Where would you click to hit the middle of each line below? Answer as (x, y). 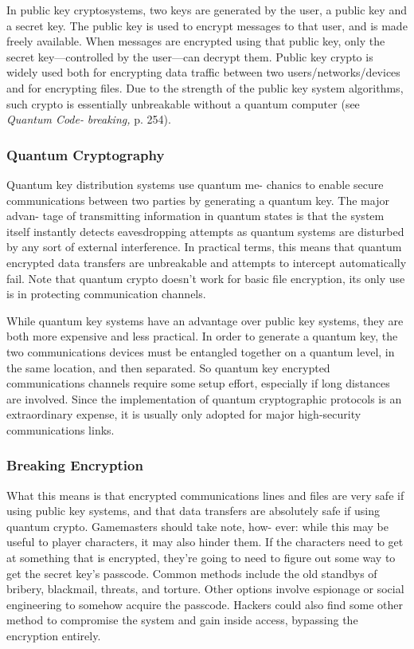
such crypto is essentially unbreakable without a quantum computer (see (183, 103)
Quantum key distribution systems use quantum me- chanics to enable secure (195, 184)
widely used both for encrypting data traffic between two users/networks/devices (203, 72)
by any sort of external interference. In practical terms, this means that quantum (204, 247)
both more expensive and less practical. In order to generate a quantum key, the (202, 336)
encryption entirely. (54, 636)
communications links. (61, 429)
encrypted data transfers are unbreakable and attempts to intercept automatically (207, 262)
